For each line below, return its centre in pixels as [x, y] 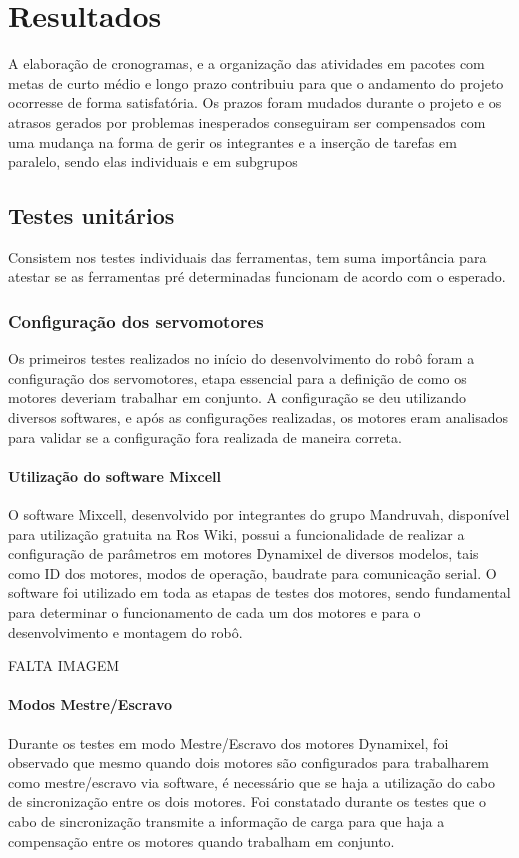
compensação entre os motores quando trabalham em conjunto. [201, 840]
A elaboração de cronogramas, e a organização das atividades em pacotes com [246, 63]
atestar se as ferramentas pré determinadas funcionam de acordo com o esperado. [257, 276]
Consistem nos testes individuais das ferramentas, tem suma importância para [247, 256]
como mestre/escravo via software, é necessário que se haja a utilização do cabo [252, 781]
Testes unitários [91, 215]
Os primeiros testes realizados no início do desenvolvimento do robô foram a [241, 358]
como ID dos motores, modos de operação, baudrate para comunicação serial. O [252, 572]
